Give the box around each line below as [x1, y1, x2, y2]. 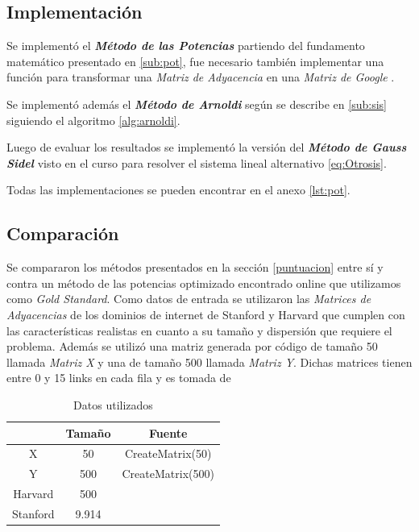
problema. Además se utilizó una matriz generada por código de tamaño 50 [6, 338, 378, 355]
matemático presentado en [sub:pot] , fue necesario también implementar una [6, 52, 384, 69]
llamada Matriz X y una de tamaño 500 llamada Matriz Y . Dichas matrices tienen [6, 353, 413, 370]
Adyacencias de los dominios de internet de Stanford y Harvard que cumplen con [6, 305, 405, 322]
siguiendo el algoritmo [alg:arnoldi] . [6, 111, 180, 128]
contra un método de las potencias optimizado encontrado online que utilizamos [6, 274, 401, 291]
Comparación [6, 221, 119, 246]
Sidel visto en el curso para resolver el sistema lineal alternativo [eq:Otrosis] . [6, 154, 387, 171]
